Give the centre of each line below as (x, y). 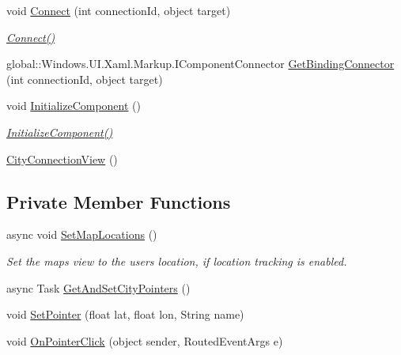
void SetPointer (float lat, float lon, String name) (125, 314)
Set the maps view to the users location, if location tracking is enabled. (177, 261)
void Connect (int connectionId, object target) (119, 10)
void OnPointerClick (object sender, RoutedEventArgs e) (145, 340)
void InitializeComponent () (74, 106)
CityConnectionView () (62, 159)
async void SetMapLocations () (82, 234)
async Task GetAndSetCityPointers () (98, 287)
